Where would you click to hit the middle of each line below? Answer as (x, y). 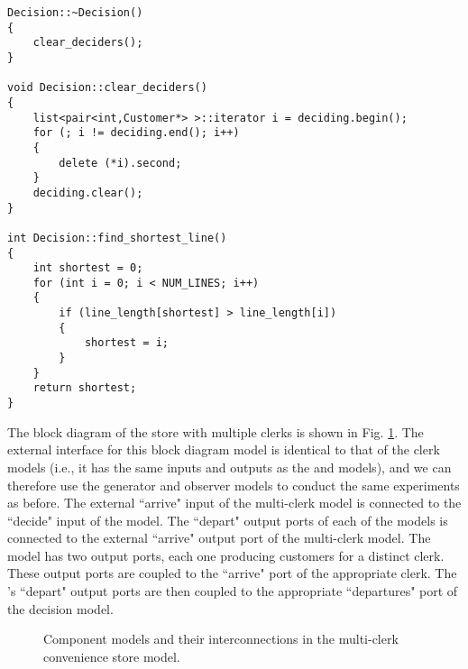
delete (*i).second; (120, 163)
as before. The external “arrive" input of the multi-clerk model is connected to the (234, 503)
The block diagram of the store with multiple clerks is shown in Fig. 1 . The (216, 431)
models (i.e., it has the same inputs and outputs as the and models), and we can (229, 467)
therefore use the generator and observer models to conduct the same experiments (234, 485)
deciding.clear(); (88, 192)
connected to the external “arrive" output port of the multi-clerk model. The (219, 538)
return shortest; (85, 388)
